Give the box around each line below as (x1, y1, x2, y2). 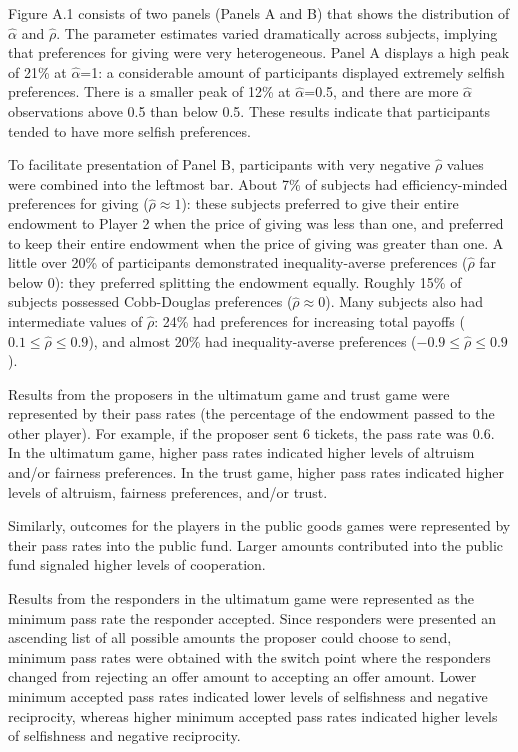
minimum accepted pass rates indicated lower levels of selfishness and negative (8, 686, 488, 706)
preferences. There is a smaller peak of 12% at (8, 81, 291, 102)
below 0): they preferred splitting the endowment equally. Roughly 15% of (8, 271, 462, 292)
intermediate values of (8, 310, 143, 331)
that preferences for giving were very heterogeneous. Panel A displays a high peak (8, 42, 510, 63)
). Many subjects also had (325, 291, 483, 312)
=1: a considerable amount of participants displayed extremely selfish (80, 61, 505, 82)
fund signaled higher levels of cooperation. (8, 554, 266, 575)
